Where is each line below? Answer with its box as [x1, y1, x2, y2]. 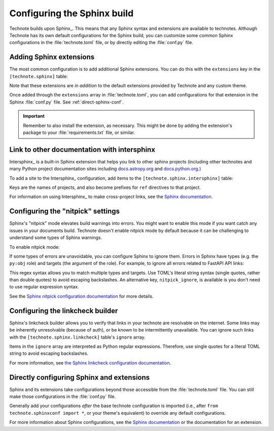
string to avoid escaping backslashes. [9, 350, 89, 356]
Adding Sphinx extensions [9, 53, 95, 61]
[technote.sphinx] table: [9, 73, 68, 79]
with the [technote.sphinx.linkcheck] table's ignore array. [9, 334, 146, 340]
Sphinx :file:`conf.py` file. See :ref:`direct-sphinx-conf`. [9, 99, 124, 105]
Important [23, 113, 45, 119]
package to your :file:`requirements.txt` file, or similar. [23, 129, 135, 136]
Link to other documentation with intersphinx [9, 145, 156, 154]
